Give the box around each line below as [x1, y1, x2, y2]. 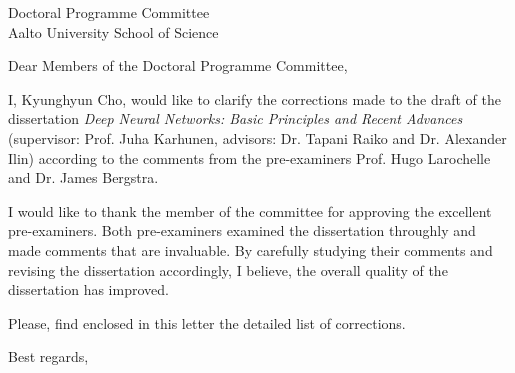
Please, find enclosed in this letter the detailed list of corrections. [8, 312, 406, 333]
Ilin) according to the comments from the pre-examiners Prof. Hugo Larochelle [8, 147, 491, 168]
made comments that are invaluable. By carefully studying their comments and [8, 239, 493, 260]
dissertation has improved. [8, 279, 169, 300]
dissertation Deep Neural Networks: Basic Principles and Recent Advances [8, 108, 463, 129]
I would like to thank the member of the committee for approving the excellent [8, 200, 492, 221]
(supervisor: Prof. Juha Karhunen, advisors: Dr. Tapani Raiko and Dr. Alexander [8, 127, 507, 148]
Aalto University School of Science [8, 21, 219, 42]
